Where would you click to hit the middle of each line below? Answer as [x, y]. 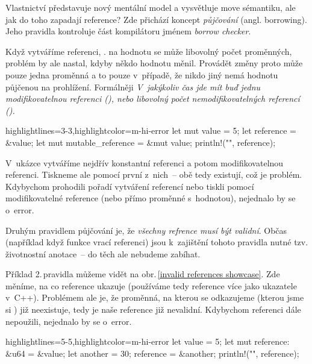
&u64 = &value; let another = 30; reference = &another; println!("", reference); [152, 353]
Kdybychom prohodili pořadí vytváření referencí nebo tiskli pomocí [130, 186]
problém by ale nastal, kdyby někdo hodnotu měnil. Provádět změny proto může [154, 63]
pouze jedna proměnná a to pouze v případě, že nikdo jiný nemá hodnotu [142, 74]
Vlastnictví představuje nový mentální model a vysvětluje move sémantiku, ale [151, 7]
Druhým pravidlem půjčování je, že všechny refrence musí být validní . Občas [146, 230]
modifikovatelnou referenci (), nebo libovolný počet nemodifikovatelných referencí [153, 99]
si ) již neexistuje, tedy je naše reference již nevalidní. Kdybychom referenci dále [153, 309]
